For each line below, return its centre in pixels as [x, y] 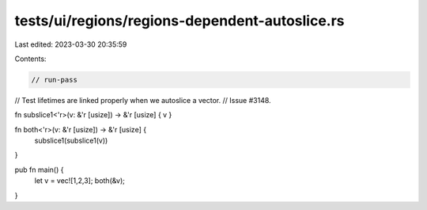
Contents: [30, 59]
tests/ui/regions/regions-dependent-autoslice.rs [179, 21]
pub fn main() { [39, 170]
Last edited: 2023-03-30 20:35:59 [71, 44]
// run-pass [55, 80]
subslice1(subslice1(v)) [71, 141]
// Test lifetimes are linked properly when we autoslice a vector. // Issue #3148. [143, 100]
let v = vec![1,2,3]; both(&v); [80, 181]
